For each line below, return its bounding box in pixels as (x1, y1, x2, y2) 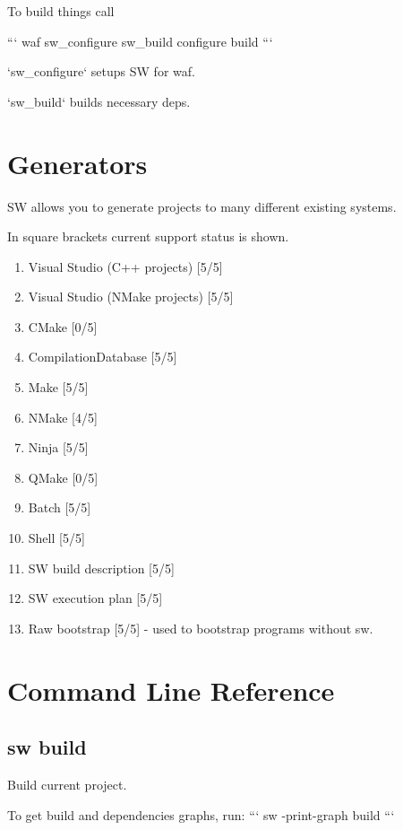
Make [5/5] (28, 378, 89, 397)
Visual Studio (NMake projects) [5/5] (28, 287, 234, 306)
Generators (7, 144, 148, 181)
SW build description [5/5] (28, 558, 175, 577)
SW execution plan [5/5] (28, 589, 163, 607)
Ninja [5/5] (28, 438, 89, 457)
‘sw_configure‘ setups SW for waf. (7, 62, 195, 81)
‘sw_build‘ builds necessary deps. (7, 92, 191, 110)
